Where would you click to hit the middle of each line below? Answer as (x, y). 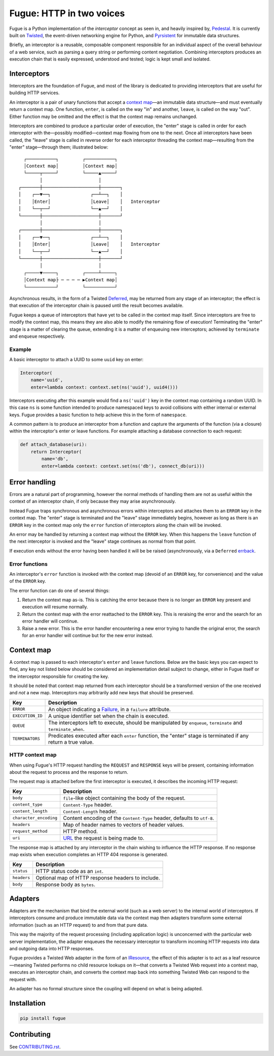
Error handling (32, 482)
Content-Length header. (90, 811)
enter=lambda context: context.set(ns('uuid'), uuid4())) (104, 387)
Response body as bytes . (66, 884)
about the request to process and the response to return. (69, 772)
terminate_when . (66, 729)
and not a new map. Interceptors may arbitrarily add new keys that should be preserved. (101, 693)
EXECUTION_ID (27, 716)
